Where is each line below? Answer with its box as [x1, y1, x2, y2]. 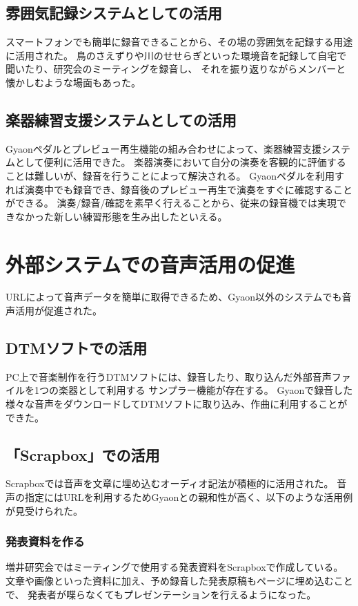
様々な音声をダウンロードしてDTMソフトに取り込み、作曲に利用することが [6, 397, 348, 411]
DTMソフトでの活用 [6, 337, 148, 359]
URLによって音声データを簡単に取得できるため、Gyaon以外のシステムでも [6, 290, 342, 304]
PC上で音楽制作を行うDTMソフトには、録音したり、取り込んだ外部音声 [6, 369, 332, 384]
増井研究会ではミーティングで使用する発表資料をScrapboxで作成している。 [6, 560, 344, 574]
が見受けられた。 [6, 503, 83, 518]
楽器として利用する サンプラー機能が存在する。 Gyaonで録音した [58, 383, 353, 397]
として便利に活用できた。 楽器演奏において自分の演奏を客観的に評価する [14, 155, 346, 169]
